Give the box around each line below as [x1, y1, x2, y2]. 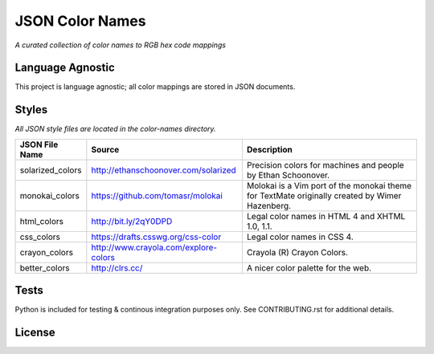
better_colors [19, 262, 70, 273]
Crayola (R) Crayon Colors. [246, 246, 349, 258]
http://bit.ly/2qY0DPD [91, 215, 173, 226]
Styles [14, 103, 48, 116]
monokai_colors [19, 189, 80, 201]
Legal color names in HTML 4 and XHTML [246, 210, 406, 222]
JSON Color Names [14, 12, 146, 30]
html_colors [19, 215, 64, 226]
